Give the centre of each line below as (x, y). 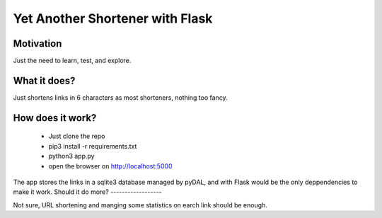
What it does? (44, 80)
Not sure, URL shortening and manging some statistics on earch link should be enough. (140, 205)
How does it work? (55, 118)
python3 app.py (71, 156)
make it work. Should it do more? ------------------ (87, 192)
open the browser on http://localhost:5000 (110, 166)
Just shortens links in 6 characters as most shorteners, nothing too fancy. (120, 97)
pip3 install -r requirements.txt (93, 146)
